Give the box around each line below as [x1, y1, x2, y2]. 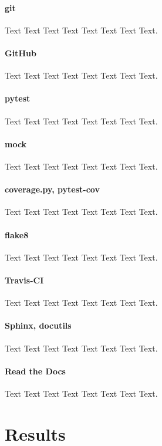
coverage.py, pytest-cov [5, 183, 100, 195]
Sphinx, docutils [5, 319, 72, 332]
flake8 [5, 228, 29, 241]
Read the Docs [5, 364, 66, 377]
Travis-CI [5, 273, 44, 286]
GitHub [5, 46, 36, 59]
